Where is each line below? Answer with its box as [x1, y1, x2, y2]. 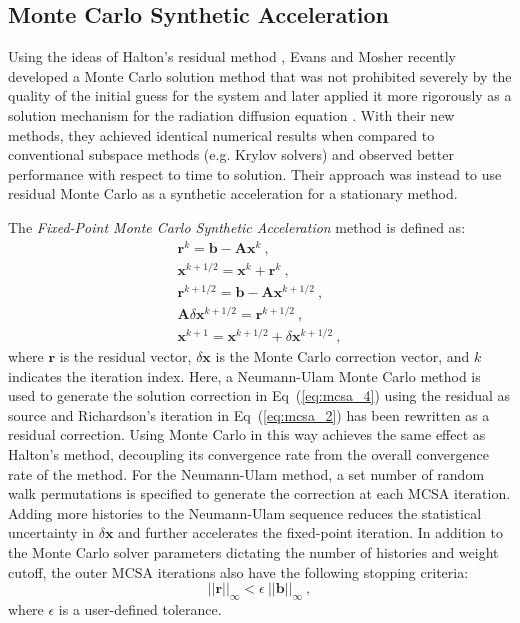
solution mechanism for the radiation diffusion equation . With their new [8, 104, 455, 125]
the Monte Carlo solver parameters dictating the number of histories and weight [8, 542, 499, 563]
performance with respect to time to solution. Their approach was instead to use [8, 163, 502, 184]
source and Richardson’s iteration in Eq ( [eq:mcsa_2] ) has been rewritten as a [8, 404, 490, 425]
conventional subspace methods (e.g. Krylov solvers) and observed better [8, 144, 454, 165]
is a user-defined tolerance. [58, 599, 222, 620]
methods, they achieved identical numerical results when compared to [8, 124, 435, 145]
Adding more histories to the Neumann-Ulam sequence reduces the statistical [8, 502, 482, 523]
